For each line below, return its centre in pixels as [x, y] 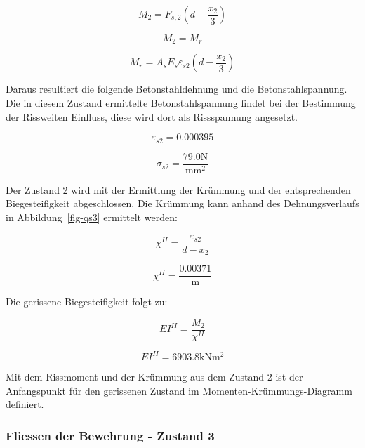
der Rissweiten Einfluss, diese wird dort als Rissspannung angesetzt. [152, 116]
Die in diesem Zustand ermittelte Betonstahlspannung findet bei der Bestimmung [181, 103]
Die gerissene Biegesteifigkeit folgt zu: [87, 302]
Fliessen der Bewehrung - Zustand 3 [110, 435]
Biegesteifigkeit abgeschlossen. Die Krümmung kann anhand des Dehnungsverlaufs [182, 203]
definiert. [25, 404]
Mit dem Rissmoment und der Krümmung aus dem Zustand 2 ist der [154, 377]
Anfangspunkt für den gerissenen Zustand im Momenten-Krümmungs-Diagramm [179, 390]
